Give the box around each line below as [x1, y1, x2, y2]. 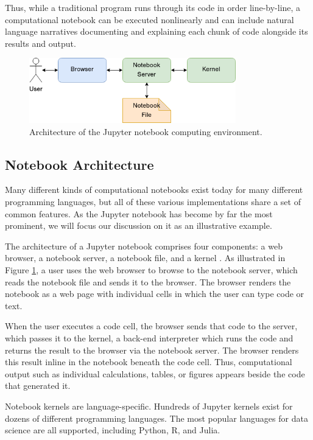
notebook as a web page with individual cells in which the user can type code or [5, 287, 304, 300]
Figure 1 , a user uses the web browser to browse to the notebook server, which [5, 263, 298, 276]
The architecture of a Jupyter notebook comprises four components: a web [5, 239, 283, 252]
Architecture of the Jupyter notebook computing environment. [29, 125, 262, 138]
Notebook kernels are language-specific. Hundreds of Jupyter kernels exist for [5, 399, 293, 412]
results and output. [5, 37, 76, 49]
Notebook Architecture [5, 155, 154, 173]
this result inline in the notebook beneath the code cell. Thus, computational [5, 355, 292, 368]
